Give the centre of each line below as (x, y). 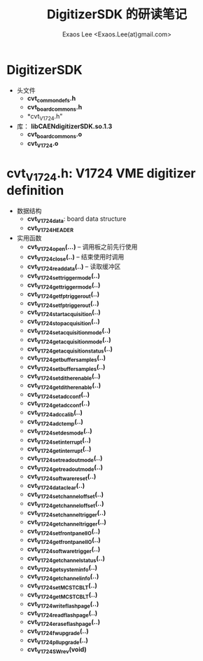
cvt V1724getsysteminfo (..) (62, 568)
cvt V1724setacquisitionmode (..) (69, 331)
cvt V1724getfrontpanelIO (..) (64, 541)
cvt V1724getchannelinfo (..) (63, 577)
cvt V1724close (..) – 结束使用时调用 (76, 258)
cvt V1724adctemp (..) (55, 422)
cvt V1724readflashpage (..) (62, 614)
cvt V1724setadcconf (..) (58, 395)
